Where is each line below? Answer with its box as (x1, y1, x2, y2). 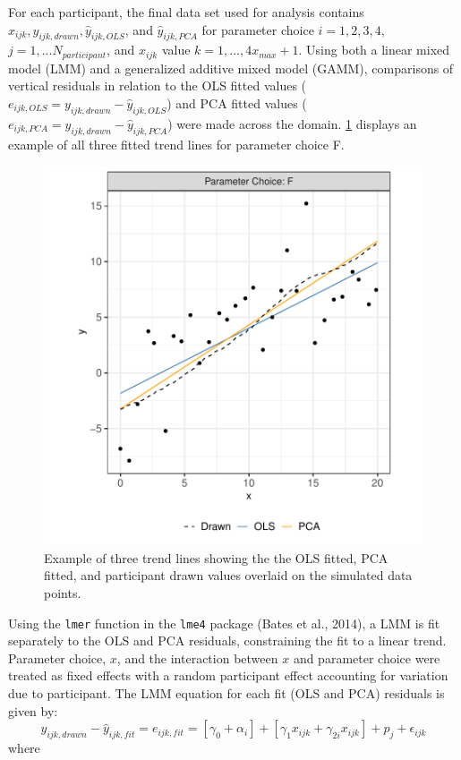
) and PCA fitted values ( (166, 94, 307, 113)
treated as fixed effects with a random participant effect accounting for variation (8, 666, 448, 685)
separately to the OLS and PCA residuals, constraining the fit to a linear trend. (8, 631, 447, 650)
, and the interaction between (116, 648, 278, 667)
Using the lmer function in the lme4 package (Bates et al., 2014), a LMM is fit (8, 613, 440, 632)
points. (44, 584, 81, 602)
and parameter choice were (293, 648, 440, 667)
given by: (8, 701, 58, 720)
